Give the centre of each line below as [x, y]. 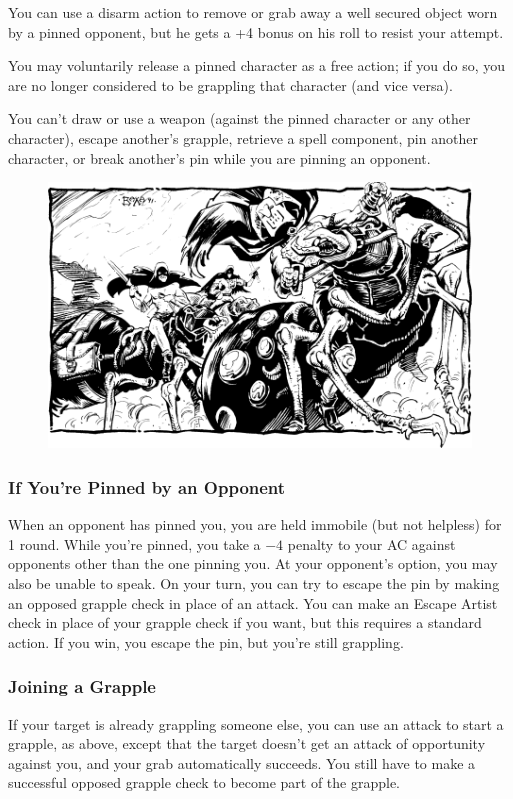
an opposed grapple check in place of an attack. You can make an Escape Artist [253, 602]
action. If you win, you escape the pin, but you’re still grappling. [206, 641]
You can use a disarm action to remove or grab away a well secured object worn [253, 12]
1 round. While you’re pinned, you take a [134, 543]
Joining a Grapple [82, 686]
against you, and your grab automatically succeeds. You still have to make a [242, 762]
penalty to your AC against [371, 543]
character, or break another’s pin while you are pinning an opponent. [219, 157]
